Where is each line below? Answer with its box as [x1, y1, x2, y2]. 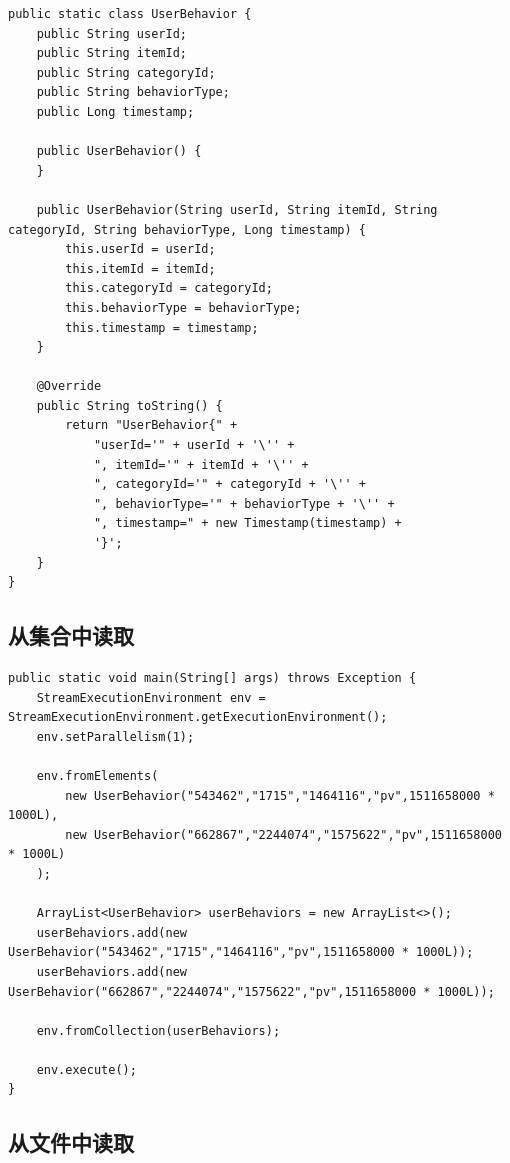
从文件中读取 [8, 1127, 134, 1158]
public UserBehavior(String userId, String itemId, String [36, 202, 438, 217]
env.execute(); [36, 1062, 137, 1077]
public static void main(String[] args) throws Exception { [8, 671, 417, 686]
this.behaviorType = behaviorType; [65, 300, 302, 315]
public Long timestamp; [36, 104, 195, 119]
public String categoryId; [36, 65, 216, 80]
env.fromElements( [36, 768, 159, 783]
